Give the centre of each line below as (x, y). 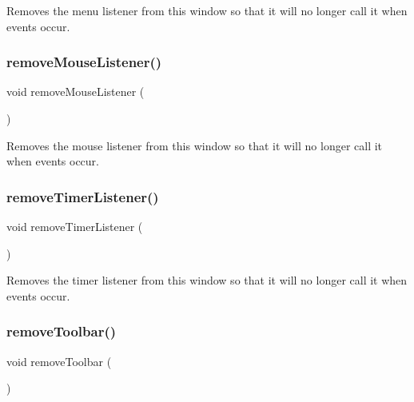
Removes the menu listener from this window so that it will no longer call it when (207, 10)
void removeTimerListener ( (75, 226)
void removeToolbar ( (59, 361)
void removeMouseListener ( (76, 92)
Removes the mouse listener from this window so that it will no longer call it (195, 145)
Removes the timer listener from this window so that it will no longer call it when (207, 280)
